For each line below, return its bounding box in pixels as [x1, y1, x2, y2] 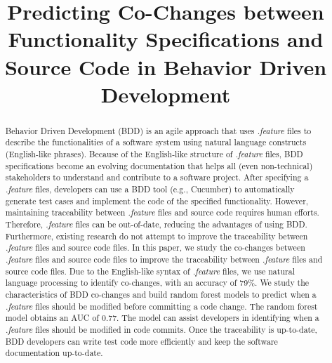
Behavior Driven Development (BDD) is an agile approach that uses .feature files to [5, 124, 312, 136]
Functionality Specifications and [8, 25, 324, 53]
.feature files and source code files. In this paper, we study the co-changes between [5, 242, 305, 253]
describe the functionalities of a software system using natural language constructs [5, 136, 307, 148]
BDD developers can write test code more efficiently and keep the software [5, 335, 278, 347]
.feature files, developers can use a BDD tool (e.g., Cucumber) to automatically [5, 183, 295, 195]
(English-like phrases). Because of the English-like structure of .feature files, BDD [5, 148, 303, 160]
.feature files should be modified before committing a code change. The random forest [5, 300, 318, 312]
